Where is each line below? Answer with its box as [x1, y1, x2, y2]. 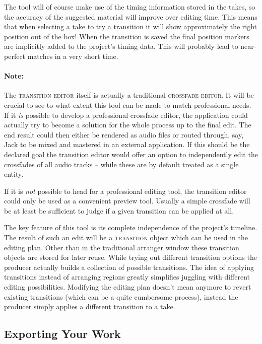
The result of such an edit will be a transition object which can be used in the [4, 232, 248, 243]
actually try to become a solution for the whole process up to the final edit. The [4, 119, 251, 130]
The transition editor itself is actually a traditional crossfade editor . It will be [4, 90, 254, 100]
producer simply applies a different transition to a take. [4, 301, 175, 312]
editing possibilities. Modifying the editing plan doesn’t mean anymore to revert [4, 282, 251, 292]
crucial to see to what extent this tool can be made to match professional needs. [4, 99, 251, 110]
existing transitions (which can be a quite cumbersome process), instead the [4, 291, 238, 302]
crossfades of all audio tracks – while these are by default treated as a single [4, 159, 239, 169]
